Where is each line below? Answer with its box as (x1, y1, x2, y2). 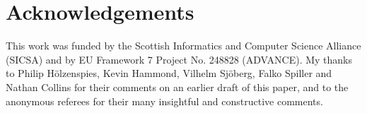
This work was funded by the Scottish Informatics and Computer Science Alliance (6, 38, 361, 53)
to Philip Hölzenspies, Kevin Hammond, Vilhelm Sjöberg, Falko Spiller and (6, 66, 332, 81)
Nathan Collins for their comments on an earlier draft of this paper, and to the (6, 79, 349, 94)
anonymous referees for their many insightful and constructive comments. (6, 93, 323, 108)
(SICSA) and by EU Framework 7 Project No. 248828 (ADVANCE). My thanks (6, 52, 353, 66)
